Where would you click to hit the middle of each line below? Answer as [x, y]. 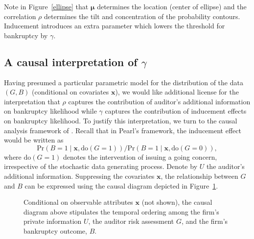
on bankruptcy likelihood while [50, 111]
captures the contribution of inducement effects [176, 111]
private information [53, 221]
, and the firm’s [205, 221]
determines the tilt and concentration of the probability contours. [142, 16]
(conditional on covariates [70, 92]
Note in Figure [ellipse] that [46, 6]
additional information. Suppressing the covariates [79, 176]
